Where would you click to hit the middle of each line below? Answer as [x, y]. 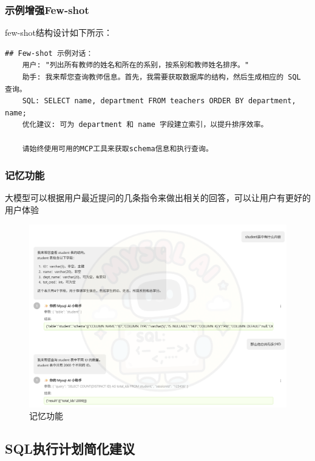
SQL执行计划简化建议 [70, 449]
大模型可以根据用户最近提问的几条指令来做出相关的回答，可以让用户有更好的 [158, 198]
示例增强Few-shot [47, 9]
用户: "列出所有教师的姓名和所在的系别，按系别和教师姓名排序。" [136, 65]
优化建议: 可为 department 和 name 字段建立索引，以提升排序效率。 [145, 125]
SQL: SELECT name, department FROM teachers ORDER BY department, [159, 101]
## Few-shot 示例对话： [49, 53]
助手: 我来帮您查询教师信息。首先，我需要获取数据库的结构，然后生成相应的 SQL [161, 77]
